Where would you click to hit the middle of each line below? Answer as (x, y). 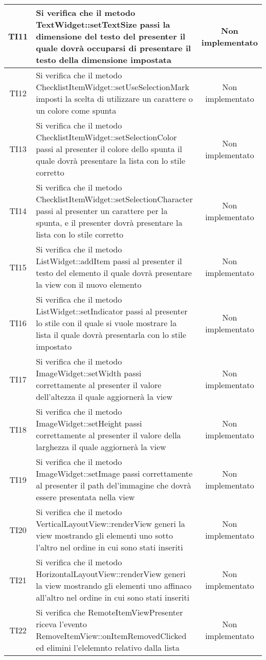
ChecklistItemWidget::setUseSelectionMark (113, 87)
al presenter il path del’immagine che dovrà (114, 485)
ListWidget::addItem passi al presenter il (109, 261)
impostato (54, 346)
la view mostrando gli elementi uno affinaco (114, 586)
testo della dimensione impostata (104, 60)
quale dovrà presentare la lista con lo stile (111, 161)
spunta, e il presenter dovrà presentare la (109, 222)
